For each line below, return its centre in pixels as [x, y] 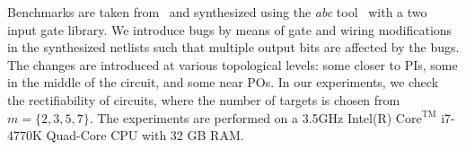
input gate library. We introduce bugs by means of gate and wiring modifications [230, 29]
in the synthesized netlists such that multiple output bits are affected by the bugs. [233, 47]
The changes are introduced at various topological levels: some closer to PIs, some [233, 64]
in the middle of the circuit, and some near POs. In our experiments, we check [223, 82]
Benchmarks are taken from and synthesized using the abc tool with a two [217, 12]
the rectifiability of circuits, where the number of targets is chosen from [204, 99]
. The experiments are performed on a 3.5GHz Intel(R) [241, 117]
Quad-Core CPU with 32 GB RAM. [145, 135]
